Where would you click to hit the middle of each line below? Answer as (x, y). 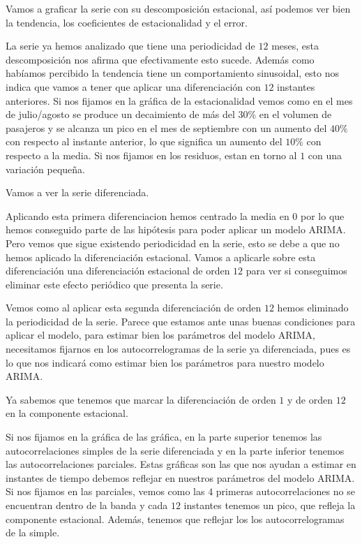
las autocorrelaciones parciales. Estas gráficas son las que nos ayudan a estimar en (181, 464)
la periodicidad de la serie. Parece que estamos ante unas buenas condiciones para (181, 321)
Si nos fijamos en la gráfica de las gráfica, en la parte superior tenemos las (164, 437)
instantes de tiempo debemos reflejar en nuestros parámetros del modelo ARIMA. (180, 477)
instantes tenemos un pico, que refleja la (270, 505)
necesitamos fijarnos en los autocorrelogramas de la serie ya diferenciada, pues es (178, 349)
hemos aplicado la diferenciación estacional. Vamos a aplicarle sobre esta (161, 257)
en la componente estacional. (67, 413)
